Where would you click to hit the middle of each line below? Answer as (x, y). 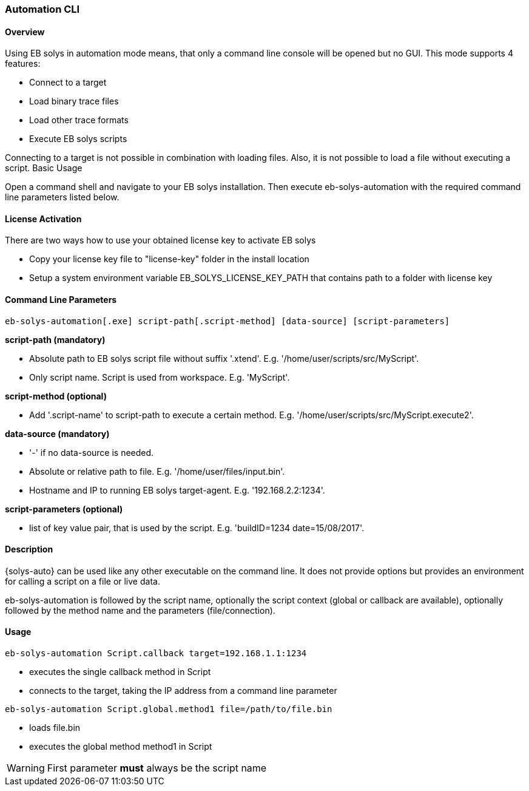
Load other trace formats (79, 120)
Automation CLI (42, 9)
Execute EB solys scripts (78, 139)
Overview (25, 32)
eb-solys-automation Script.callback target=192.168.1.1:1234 (156, 654)
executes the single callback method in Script (120, 672)
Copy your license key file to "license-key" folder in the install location (169, 259)
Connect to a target (68, 83)
